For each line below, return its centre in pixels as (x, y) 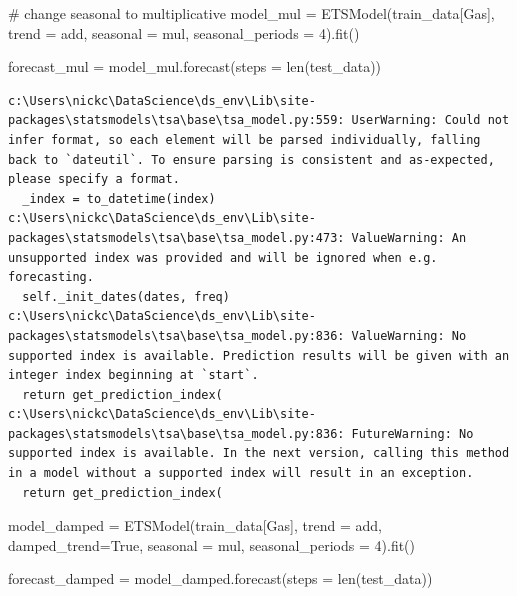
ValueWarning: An (409, 237)
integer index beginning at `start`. (133, 375)
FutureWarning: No (412, 433)
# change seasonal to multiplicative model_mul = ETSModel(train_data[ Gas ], (251, 13)
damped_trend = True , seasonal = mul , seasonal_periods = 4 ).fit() (212, 544)
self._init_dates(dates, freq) (126, 296)
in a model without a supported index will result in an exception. (241, 473)
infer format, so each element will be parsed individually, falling (244, 139)
